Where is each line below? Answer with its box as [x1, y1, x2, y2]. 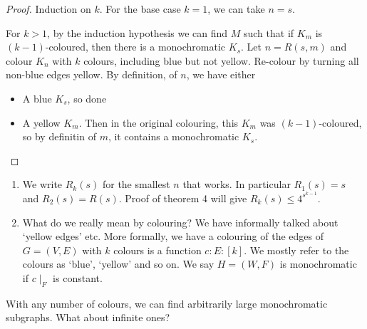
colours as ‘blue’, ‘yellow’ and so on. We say [22, 256, 214, 271]
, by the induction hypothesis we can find [47, 25, 228, 40]
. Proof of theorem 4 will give [118, 190, 247, 205]
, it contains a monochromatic [108, 129, 239, 144]
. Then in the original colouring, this [78, 115, 239, 130]
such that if [243, 25, 294, 40]
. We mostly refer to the [244, 242, 349, 257]
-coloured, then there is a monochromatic [45, 39, 226, 54]
